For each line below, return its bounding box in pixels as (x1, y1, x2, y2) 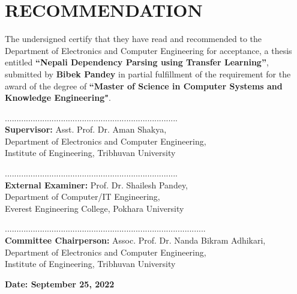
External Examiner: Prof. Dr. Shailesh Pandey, (5, 178, 188, 191)
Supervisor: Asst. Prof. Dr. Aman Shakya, (5, 123, 167, 136)
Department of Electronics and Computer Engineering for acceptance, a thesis (5, 44, 292, 56)
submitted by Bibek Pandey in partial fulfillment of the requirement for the (5, 67, 291, 80)
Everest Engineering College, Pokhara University (5, 202, 184, 214)
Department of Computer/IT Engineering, (5, 190, 160, 203)
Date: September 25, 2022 (5, 277, 115, 290)
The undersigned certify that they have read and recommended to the (5, 32, 262, 45)
